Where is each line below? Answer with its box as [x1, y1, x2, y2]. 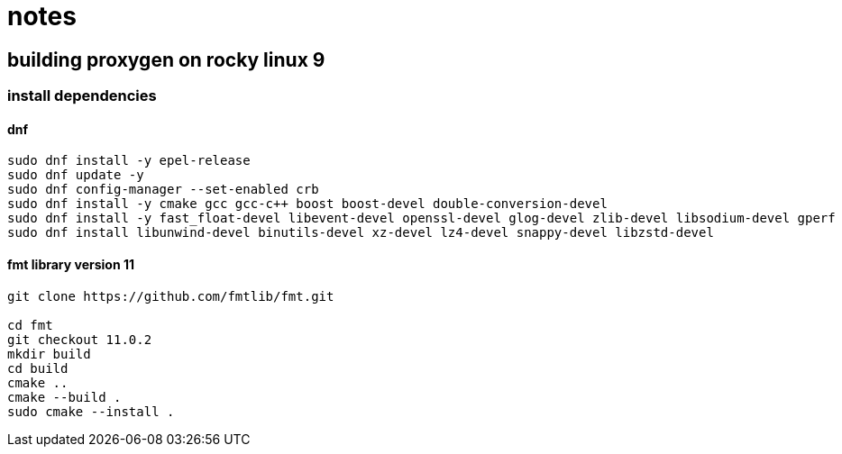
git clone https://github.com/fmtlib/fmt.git [7, 288, 334, 304]
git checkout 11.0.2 [7, 331, 152, 347]
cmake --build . [7, 389, 122, 404]
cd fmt [7, 317, 53, 332]
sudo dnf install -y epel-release [7, 153, 251, 168]
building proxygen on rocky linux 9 [7, 48, 325, 71]
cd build [7, 360, 69, 376]
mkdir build [7, 346, 91, 361]
